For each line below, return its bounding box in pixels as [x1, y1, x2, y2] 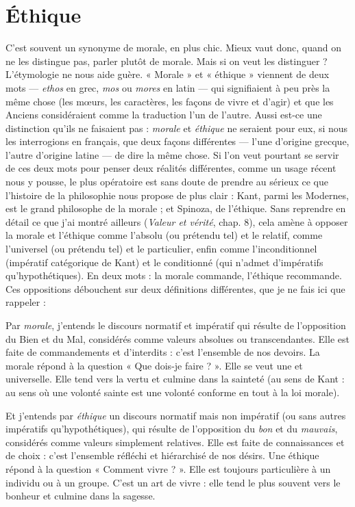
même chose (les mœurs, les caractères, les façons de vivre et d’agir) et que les [5, 94, 334, 108]
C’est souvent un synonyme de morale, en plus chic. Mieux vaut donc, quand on [5, 40, 341, 55]
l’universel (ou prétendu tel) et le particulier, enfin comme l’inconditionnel [5, 242, 317, 256]
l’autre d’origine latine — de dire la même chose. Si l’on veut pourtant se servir [5, 147, 339, 161]
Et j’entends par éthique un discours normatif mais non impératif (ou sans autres [5, 408, 346, 422]
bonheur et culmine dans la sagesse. [5, 489, 156, 503]
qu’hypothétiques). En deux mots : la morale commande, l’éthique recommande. [5, 268, 342, 283]
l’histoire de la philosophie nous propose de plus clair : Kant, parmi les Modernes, [5, 187, 349, 202]
